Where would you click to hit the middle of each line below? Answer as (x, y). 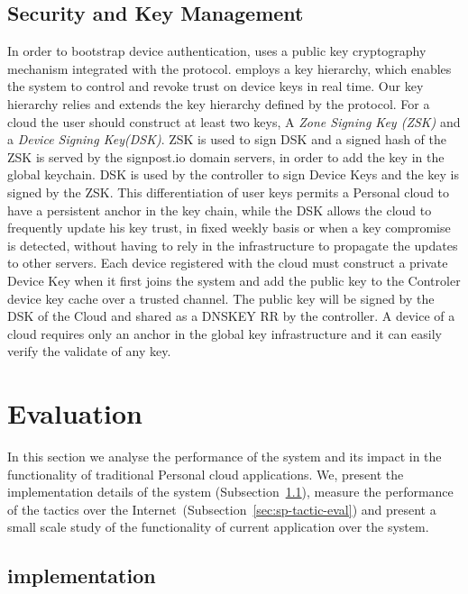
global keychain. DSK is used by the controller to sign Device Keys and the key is (233, 174)
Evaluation (75, 413)
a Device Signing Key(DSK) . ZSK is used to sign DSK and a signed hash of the (227, 139)
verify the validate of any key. (89, 351)
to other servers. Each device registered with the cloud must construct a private (228, 263)
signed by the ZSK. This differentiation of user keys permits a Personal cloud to (229, 192)
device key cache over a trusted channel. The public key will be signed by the (221, 298)
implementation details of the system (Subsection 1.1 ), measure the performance (230, 492)
